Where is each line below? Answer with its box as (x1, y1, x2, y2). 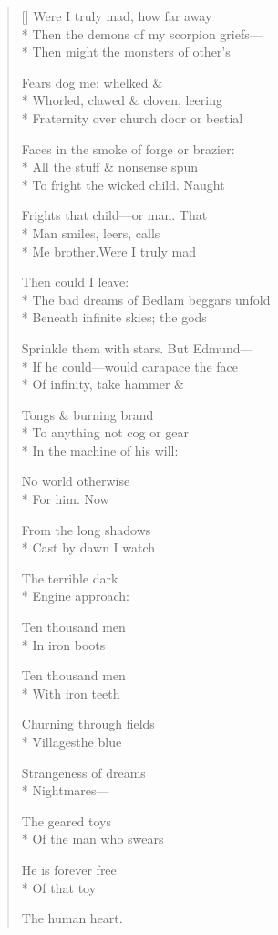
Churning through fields (21, 714, 155, 733)
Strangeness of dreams (21, 762, 146, 782)
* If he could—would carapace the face (21, 356, 239, 375)
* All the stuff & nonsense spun (21, 157, 198, 176)
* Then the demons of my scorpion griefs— (21, 24, 263, 43)
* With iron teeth (21, 683, 120, 702)
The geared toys (21, 811, 111, 830)
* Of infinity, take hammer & (21, 374, 184, 394)
